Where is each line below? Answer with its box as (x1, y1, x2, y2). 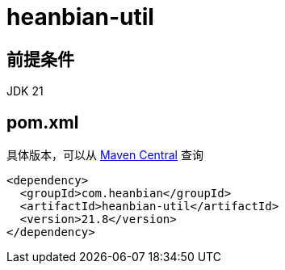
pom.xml (6, 112, 79, 133)
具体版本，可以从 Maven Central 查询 (6, 148, 203, 162)
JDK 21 (6, 84, 44, 99)
